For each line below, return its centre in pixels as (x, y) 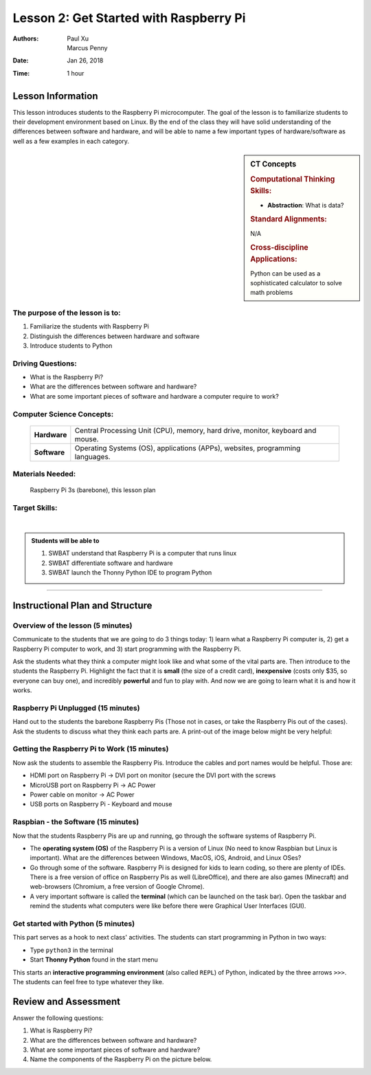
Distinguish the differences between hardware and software (115, 336)
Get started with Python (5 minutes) (74, 924)
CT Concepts (273, 164)
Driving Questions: (45, 363)
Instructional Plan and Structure (82, 605)
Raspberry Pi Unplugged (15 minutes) (76, 708)
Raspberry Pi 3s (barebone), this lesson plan (93, 490)
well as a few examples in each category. (71, 141)
